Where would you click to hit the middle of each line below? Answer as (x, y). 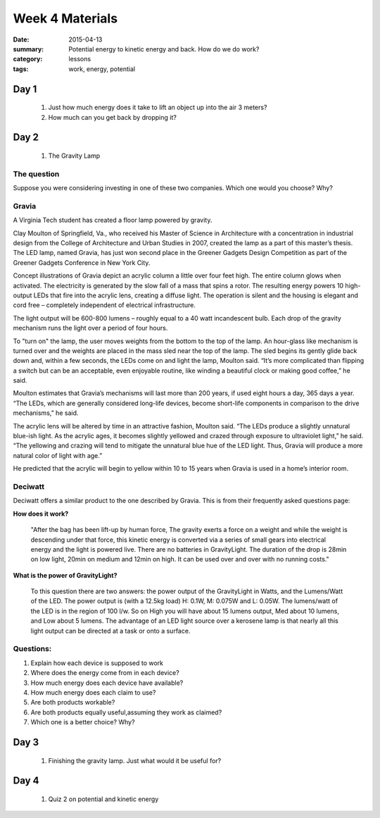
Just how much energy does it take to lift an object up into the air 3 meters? (158, 107)
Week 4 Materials (65, 18)
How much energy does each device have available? (107, 683)
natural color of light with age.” (58, 455)
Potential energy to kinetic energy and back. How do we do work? (164, 49)
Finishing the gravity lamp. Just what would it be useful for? (135, 760)
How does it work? (41, 514)
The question (36, 174)
